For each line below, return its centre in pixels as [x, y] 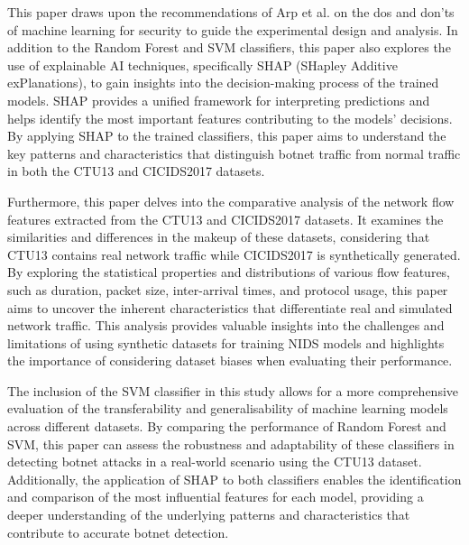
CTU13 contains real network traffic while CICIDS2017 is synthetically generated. [234, 254]
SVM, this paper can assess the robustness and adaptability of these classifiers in [231, 443]
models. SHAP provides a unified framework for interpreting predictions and [219, 100]
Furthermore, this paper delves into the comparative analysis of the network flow [231, 201]
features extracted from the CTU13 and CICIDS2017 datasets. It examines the [225, 219]
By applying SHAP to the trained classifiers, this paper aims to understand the [227, 136]
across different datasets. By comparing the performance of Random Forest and [227, 426]
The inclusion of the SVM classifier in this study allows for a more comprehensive [233, 390]
